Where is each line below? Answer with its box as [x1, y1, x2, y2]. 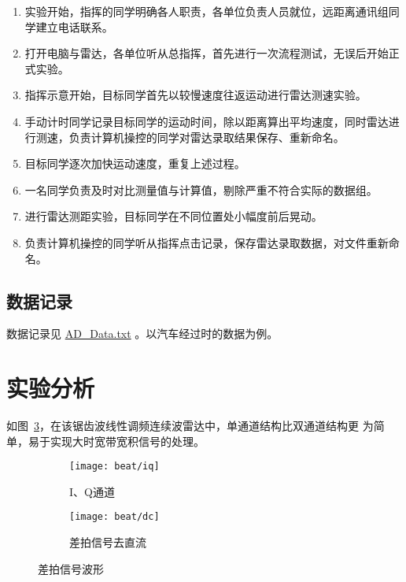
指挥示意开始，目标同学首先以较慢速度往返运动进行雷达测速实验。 [24, 87, 367, 103]
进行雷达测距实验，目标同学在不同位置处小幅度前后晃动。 [24, 208, 323, 224]
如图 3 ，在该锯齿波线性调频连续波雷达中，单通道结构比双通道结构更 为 [6, 417, 374, 434]
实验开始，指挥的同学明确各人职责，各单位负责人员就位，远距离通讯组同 [24, 3, 400, 19]
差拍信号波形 [38, 560, 104, 576]
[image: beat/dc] [69, 511, 160, 523]
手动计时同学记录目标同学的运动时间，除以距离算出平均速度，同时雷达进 [24, 113, 400, 129]
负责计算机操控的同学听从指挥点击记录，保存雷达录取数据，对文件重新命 [24, 234, 400, 250]
